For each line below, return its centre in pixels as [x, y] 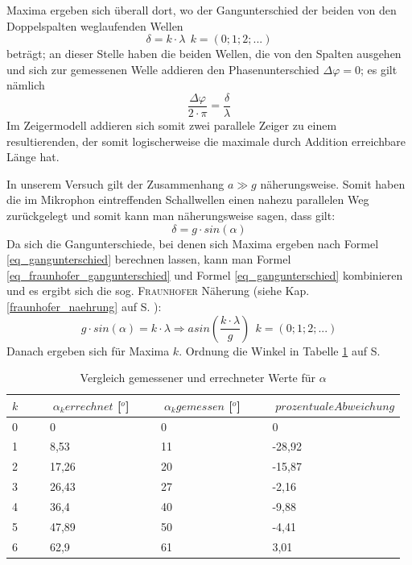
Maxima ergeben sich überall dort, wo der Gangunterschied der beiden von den [202, 10]
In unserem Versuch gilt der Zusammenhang [115, 183]
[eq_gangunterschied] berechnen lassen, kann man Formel [149, 259]
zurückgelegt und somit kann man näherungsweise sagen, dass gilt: [171, 215]
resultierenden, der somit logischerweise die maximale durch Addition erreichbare [206, 141]
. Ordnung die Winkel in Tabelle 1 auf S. [280, 350]
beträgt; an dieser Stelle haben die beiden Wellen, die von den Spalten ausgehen [204, 54]
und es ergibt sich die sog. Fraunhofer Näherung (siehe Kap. [158, 291]
